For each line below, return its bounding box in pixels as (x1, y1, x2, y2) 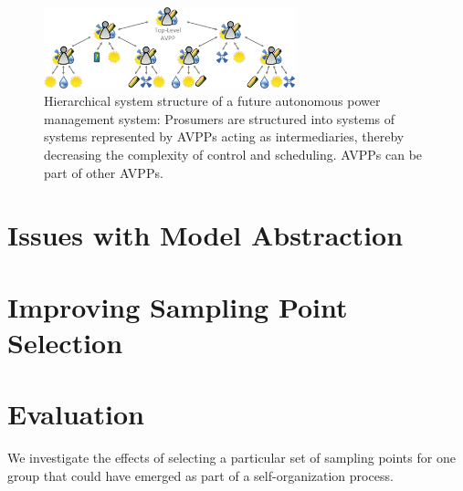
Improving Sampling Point (7, 287, 348, 325)
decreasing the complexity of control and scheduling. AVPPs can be (44, 144, 423, 163)
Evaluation (7, 395, 144, 433)
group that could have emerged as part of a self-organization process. (7, 465, 394, 485)
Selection (7, 323, 123, 360)
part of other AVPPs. (44, 162, 163, 182)
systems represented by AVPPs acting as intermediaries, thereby (44, 127, 405, 146)
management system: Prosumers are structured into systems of (44, 109, 395, 128)
